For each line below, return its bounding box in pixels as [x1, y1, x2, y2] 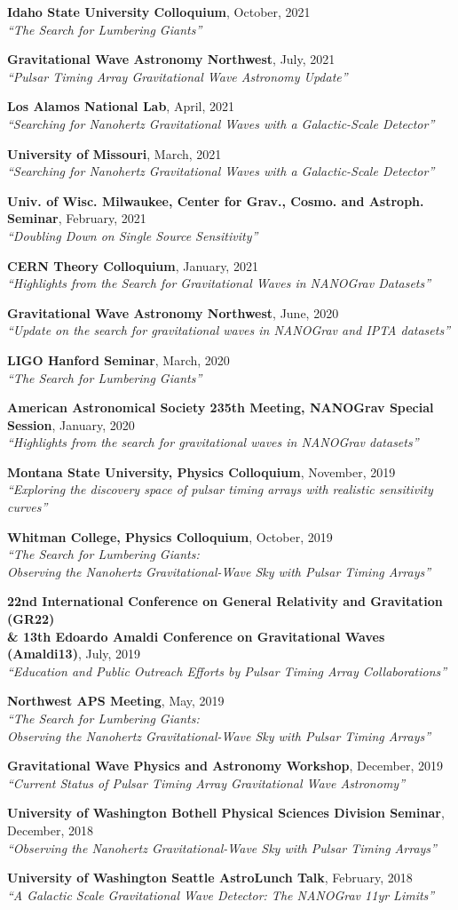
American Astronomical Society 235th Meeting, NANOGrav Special [7, 398, 434, 417]
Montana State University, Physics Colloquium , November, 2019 [7, 462, 396, 481]
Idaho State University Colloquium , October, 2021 [7, 3, 311, 20]
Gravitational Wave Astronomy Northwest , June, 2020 [7, 303, 339, 322]
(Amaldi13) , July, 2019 [7, 644, 141, 663]
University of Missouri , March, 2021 [7, 144, 222, 163]
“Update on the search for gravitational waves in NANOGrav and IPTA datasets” [7, 321, 451, 339]
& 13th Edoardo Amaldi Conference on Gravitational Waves [7, 627, 385, 645]
